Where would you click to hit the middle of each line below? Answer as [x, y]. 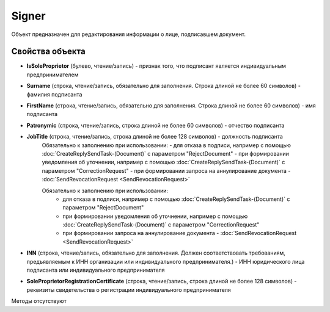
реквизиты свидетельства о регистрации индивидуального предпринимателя [129, 289]
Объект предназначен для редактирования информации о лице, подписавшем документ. [129, 34]
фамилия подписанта [54, 94]
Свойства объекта [48, 52]
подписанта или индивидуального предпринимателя [96, 270]
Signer [28, 16]
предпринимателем [53, 74]
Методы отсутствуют [39, 301]
